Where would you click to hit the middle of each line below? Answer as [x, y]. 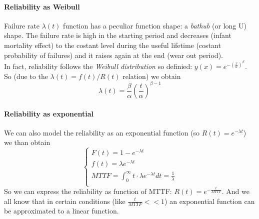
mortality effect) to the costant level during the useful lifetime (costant [112, 45]
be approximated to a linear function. [61, 211]
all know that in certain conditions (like [65, 201]
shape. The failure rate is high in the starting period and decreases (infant [118, 35]
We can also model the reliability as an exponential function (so [102, 132]
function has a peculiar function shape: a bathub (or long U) [155, 25]
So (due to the [26, 76]
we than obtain [27, 142]
